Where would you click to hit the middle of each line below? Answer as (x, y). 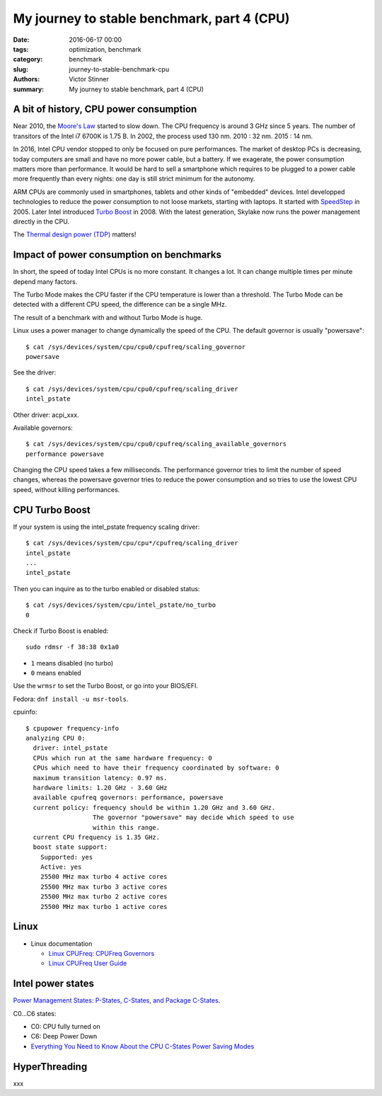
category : (28, 59)
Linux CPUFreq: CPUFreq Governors (102, 953)
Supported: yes (66, 857)
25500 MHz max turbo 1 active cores (104, 907)
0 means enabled (56, 673)
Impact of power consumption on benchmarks (117, 255)
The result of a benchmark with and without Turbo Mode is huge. (108, 317)
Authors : (27, 79)
